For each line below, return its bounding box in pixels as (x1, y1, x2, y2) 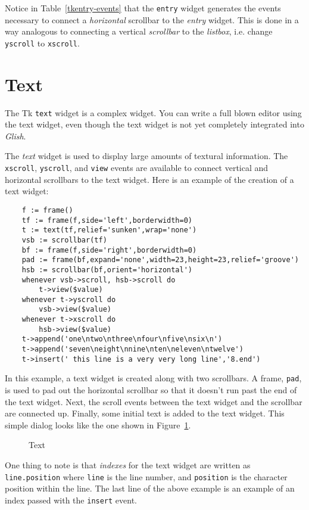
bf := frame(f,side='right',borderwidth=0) (21, 245, 197, 254)
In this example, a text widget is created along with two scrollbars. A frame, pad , (5, 372, 302, 384)
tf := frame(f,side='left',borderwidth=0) (21, 216, 192, 225)
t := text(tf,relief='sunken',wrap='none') (21, 226, 197, 235)
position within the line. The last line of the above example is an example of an (5, 482, 295, 495)
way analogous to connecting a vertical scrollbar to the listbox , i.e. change (5, 25, 273, 38)
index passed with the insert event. (5, 493, 137, 506)
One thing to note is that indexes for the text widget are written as (5, 459, 251, 471)
